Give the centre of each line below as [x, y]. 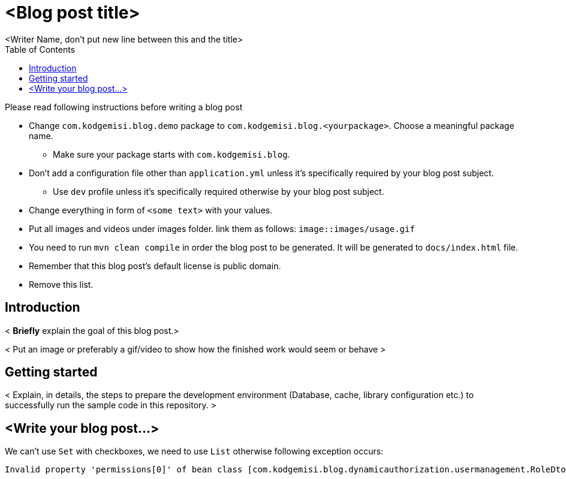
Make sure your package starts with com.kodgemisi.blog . [171, 154]
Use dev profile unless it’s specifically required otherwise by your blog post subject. [219, 191]
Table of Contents [40, 49]
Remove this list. [61, 284]
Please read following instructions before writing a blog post [124, 107]
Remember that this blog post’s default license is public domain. [155, 266]
